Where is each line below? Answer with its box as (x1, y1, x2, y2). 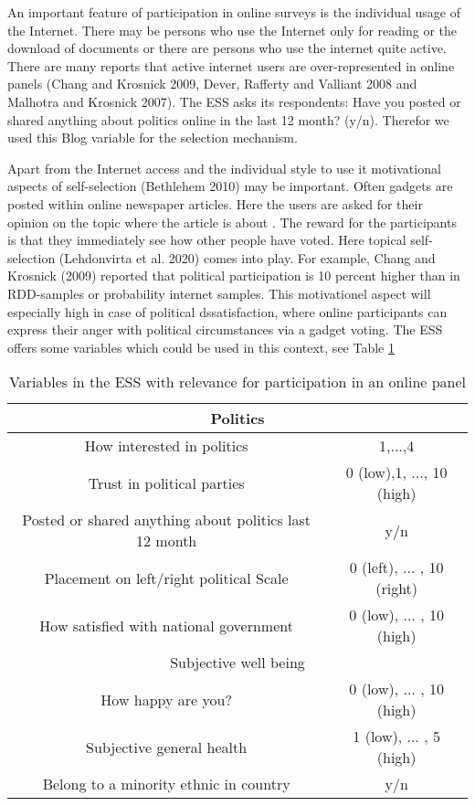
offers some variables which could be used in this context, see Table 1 (7, 337, 395, 356)
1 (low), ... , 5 (353, 726, 440, 748)
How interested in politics (84, 435, 248, 457)
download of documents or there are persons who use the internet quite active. (7, 38, 447, 58)
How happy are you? (100, 688, 232, 710)
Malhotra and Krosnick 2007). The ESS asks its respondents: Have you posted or (7, 91, 461, 111)
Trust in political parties (88, 472, 245, 493)
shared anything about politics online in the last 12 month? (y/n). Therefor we (7, 110, 449, 129)
